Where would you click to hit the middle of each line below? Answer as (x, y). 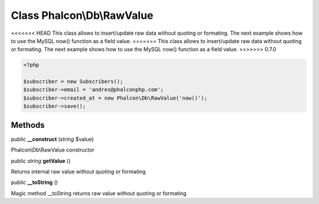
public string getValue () (41, 161)
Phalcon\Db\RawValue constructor (53, 150)
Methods (28, 125)
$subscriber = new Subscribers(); (73, 82)
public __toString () (35, 182)
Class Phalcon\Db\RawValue (82, 15)
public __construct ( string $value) (52, 139)
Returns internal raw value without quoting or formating (78, 172)
